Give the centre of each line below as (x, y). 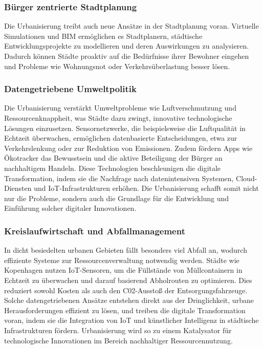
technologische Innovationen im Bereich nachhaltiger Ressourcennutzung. (118, 340)
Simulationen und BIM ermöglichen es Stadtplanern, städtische (103, 36)
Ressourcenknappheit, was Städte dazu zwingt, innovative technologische (118, 118)
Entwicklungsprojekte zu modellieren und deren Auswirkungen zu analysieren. (127, 46)
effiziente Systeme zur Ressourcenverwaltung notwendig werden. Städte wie (122, 260)
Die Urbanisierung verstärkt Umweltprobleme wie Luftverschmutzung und (120, 108)
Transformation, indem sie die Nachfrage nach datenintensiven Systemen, (119, 178)
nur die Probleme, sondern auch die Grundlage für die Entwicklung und (117, 198)
